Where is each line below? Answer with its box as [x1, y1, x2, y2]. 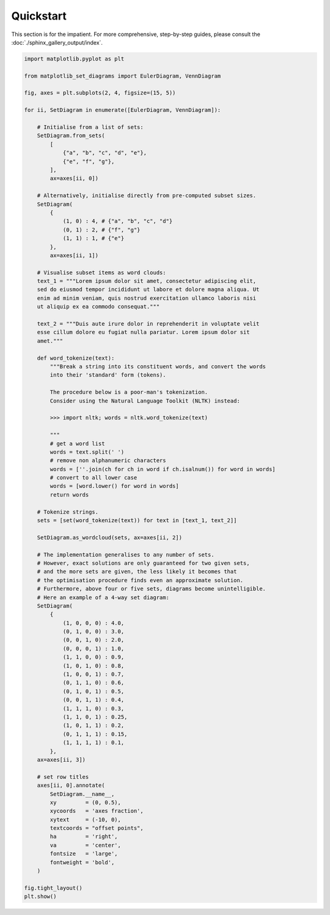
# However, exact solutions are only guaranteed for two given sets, [37, 560, 250, 566]
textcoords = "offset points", [50, 825, 144, 832]
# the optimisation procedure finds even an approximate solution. [37, 577, 244, 583]
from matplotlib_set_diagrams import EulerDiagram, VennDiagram [24, 72, 221, 79]
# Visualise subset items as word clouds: [37, 269, 166, 276]
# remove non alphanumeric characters [50, 457, 166, 464]
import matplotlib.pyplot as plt [24, 55, 125, 62]
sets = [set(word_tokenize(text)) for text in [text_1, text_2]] [37, 517, 237, 524]
